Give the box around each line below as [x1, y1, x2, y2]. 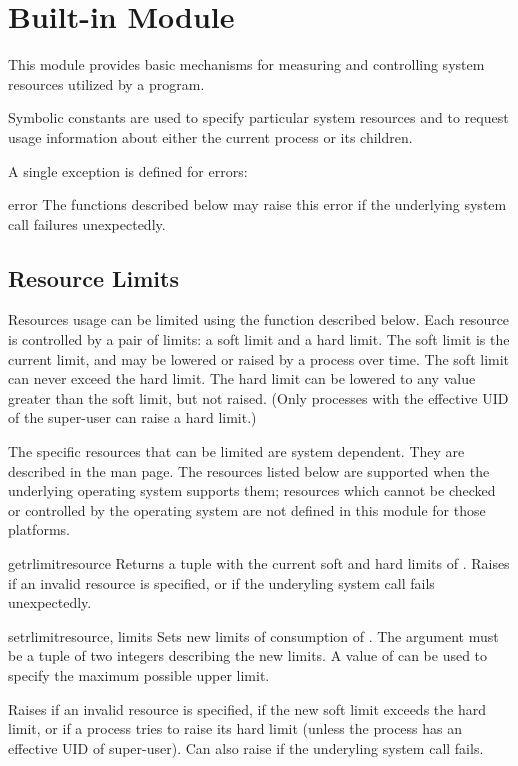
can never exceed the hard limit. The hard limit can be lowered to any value [8, 368, 476, 389]
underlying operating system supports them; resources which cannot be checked [8, 480, 496, 501]
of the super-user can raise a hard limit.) [8, 407, 257, 428]
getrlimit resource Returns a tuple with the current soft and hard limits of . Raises [8, 553, 510, 574]
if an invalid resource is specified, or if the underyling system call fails [8, 572, 435, 593]
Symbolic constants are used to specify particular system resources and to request [8, 107, 509, 128]
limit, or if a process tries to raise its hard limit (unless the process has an [8, 718, 463, 739]
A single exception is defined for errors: [8, 160, 248, 181]
